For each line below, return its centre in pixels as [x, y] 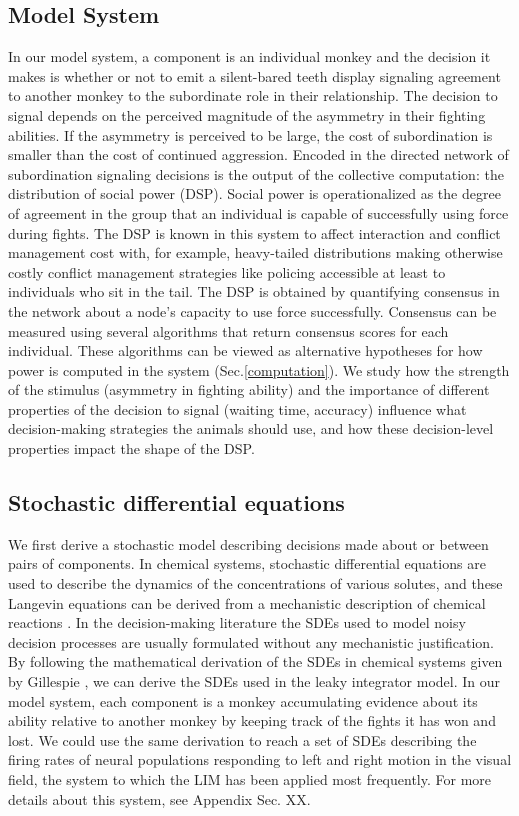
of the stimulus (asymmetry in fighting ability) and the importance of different [249, 389]
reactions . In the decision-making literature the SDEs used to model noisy [237, 622]
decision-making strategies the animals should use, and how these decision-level [251, 428]
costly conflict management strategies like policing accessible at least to [227, 271]
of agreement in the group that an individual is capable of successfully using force [258, 212]
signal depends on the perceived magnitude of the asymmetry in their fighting [247, 114]
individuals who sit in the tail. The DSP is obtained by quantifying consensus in [254, 291]
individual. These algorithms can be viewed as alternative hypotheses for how [245, 350]
